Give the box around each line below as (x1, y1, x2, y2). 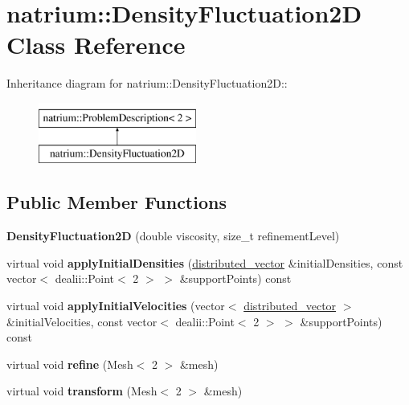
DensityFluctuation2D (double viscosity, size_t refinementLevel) (6, 227, 340, 244)
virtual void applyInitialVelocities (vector (6, 297, 225, 314)
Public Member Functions (6, 190, 227, 215)
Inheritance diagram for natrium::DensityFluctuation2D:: (6, 75, 288, 92)
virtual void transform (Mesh (6, 382, 157, 399)
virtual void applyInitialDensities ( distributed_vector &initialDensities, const (6, 254, 403, 271)
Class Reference (6, 28, 186, 61)
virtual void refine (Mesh (6, 355, 133, 372)
